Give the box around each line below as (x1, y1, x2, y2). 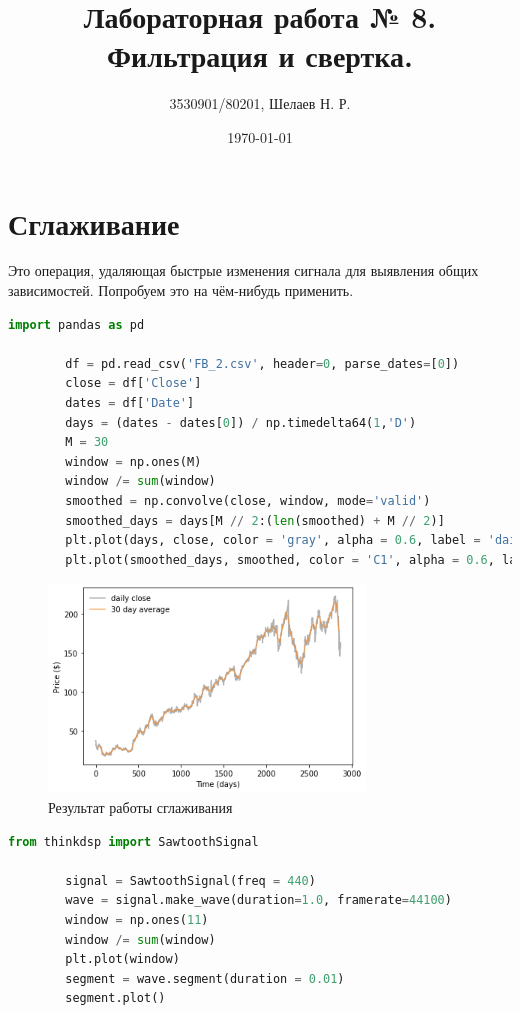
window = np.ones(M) (65, 454, 202, 469)
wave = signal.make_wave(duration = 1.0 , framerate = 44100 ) (65, 893, 452, 908)
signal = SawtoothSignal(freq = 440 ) (65, 873, 316, 888)
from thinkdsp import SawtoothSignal (8, 834, 259, 849)
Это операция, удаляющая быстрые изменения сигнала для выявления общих (8, 260, 479, 281)
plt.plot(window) (65, 952, 180, 967)
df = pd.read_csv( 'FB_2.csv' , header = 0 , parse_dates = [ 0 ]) (65, 356, 460, 371)
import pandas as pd (8, 317, 145, 332)
